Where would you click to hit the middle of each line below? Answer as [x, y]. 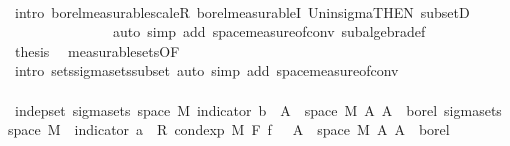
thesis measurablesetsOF [97, 50]
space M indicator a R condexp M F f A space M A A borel [229, 129]
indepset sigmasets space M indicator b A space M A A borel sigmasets [258, 109]
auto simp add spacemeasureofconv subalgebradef [269, 31]
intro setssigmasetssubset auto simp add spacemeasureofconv [206, 70]
